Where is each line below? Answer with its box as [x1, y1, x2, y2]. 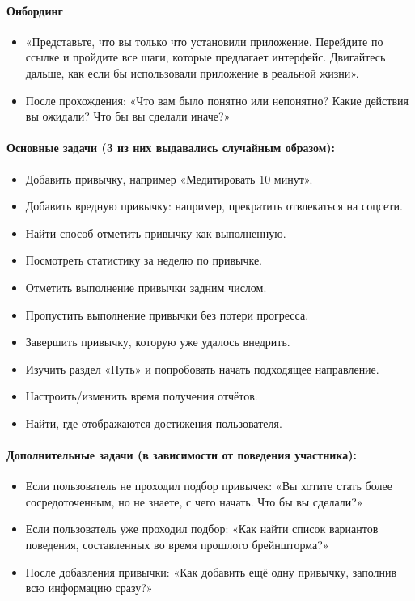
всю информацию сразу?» [25, 579, 153, 596]
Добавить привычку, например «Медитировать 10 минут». [25, 170, 313, 187]
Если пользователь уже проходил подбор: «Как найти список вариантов [25, 520, 379, 537]
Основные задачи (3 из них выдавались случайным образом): [6, 139, 336, 156]
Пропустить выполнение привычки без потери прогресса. [25, 306, 309, 323]
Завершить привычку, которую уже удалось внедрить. [25, 333, 290, 350]
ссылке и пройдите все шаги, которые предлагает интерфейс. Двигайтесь [25, 49, 386, 66]
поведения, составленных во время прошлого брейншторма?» [25, 536, 329, 553]
